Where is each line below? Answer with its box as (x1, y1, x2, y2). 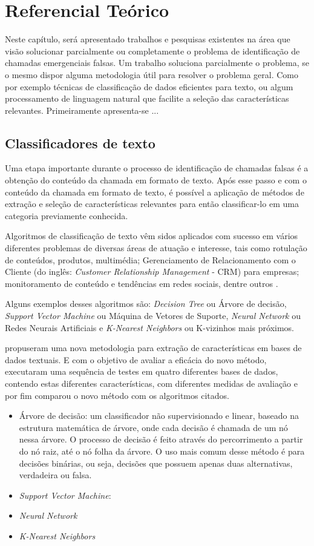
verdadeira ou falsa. (19, 469, 92, 481)
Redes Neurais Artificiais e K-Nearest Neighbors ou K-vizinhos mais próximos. (5, 321, 295, 334)
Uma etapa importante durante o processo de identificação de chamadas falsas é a (5, 162, 309, 174)
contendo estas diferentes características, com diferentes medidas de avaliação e (5, 377, 298, 389)
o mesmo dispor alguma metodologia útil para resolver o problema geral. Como (5, 68, 299, 81)
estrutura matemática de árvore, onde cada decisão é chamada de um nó (19, 421, 288, 433)
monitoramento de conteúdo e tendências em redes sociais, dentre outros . (5, 277, 278, 289)
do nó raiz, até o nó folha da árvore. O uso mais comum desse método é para (19, 444, 305, 457)
